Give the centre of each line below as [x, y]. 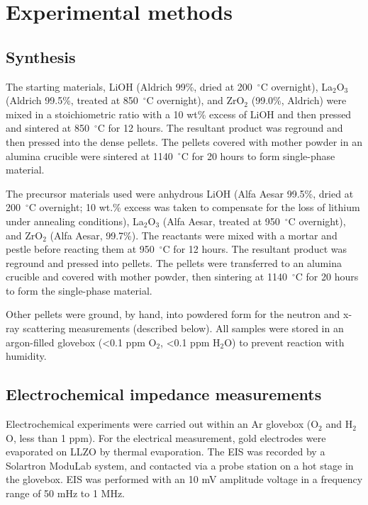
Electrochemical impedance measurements [164, 394]
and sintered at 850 [48, 128]
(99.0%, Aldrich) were [299, 100]
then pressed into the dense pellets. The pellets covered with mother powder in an [184, 141]
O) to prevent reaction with [284, 342]
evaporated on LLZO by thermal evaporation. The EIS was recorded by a [166, 452]
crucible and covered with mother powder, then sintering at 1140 [146, 277]
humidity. [26, 356]
